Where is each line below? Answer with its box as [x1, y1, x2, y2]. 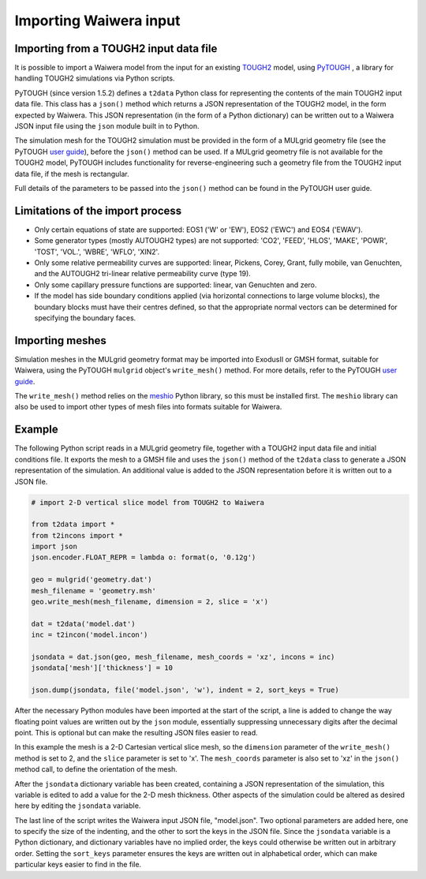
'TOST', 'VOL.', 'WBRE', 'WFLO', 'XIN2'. [34, 247, 160, 256]
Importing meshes [14, 334, 106, 347]
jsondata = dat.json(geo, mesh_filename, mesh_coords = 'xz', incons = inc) [31, 653, 335, 661]
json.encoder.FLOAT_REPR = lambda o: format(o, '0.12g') [31, 553, 256, 562]
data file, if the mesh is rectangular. [14, 169, 129, 178]
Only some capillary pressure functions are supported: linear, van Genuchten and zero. [34, 280, 317, 290]
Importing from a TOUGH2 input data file [14, 42, 218, 55]
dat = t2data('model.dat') [31, 619, 136, 628]
